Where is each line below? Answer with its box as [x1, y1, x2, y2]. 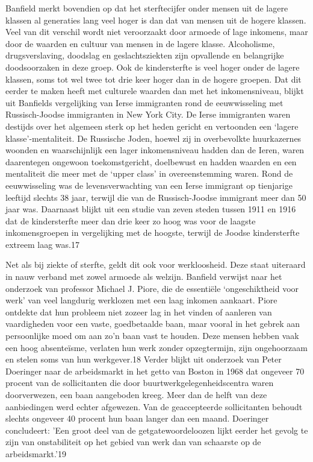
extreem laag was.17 [5, 238, 79, 250]
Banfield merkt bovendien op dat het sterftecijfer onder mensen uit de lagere [5, 2, 288, 14]
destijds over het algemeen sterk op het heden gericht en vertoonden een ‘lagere [5, 119, 299, 132]
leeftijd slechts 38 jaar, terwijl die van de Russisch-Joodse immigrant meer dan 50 [5, 191, 306, 203]
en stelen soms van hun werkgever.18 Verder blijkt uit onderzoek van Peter [5, 353, 282, 365]
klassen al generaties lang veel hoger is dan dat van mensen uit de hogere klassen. [5, 13, 306, 26]
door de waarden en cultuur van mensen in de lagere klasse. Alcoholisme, [5, 37, 275, 49]
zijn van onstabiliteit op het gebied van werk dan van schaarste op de [5, 435, 261, 448]
